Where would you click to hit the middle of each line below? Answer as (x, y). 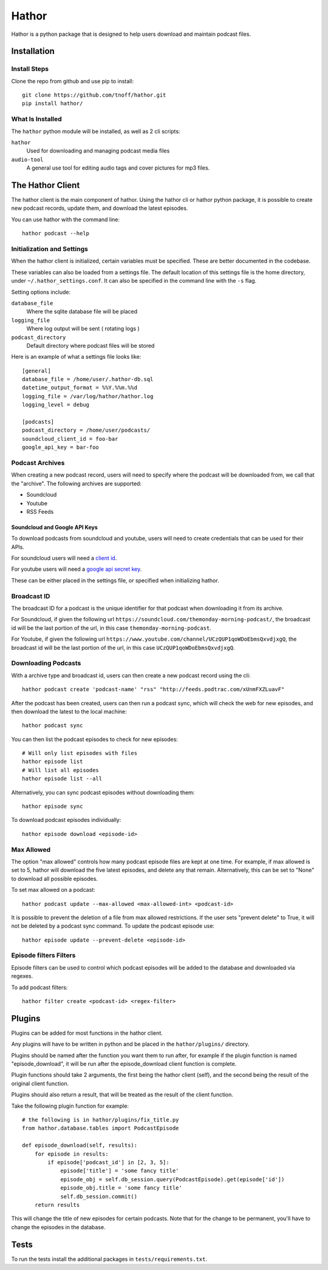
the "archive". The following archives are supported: (77, 483)
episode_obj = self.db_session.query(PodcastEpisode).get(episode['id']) (173, 1179)
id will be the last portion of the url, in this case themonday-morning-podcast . (111, 628)
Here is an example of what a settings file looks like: (76, 357)
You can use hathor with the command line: (66, 219)
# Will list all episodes (61, 770)
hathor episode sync (53, 806)
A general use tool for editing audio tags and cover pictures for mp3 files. (118, 168)
